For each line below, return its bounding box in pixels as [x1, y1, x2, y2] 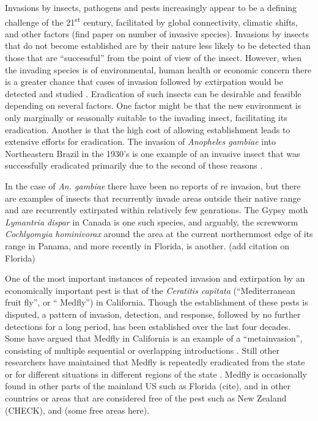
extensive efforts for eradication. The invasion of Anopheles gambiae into [5, 135, 276, 148]
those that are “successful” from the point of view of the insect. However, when [5, 51, 302, 64]
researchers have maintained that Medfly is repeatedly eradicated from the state [5, 356, 305, 368]
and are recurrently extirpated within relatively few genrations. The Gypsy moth [5, 203, 308, 216]
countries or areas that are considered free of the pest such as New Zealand [5, 392, 287, 405]
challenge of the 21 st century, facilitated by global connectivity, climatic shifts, [5, 13, 298, 28]
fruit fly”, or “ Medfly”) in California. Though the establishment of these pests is [5, 296, 308, 309]
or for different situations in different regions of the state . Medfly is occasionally [5, 367, 307, 380]
